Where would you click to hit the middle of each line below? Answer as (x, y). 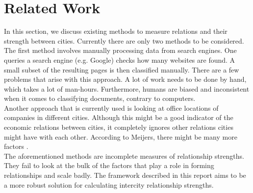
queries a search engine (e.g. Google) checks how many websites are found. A (120, 60)
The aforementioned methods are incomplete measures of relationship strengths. (124, 156)
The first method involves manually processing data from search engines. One (120, 50)
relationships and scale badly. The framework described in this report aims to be (125, 175)
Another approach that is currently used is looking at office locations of (111, 108)
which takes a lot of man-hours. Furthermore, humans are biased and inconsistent (127, 88)
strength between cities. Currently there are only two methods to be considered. (124, 40)
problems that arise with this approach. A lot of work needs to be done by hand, (125, 79)
